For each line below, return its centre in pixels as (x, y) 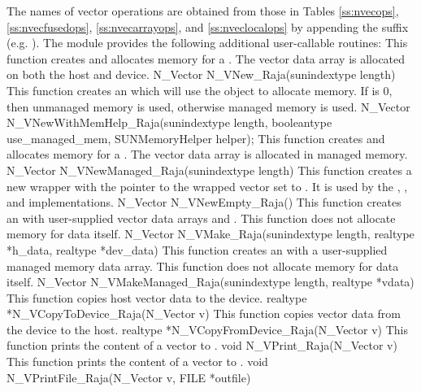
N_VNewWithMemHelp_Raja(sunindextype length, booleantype (169, 122)
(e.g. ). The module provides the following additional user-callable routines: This (207, 43)
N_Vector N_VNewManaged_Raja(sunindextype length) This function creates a (209, 170)
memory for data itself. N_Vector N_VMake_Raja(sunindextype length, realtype (210, 234)
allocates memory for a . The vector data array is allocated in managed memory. (207, 154)
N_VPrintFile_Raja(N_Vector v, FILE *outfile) (129, 377)
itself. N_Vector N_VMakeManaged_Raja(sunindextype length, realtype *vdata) (210, 282)
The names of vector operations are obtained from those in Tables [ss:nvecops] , (203, 11)
